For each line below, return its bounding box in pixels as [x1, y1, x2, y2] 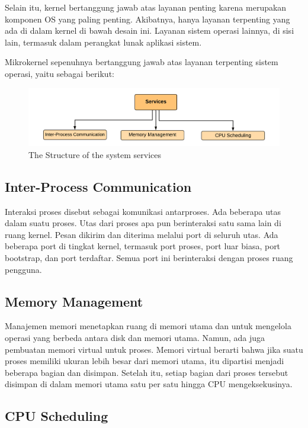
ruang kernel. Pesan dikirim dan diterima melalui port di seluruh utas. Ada [5, 228, 278, 240]
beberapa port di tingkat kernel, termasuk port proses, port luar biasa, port [5, 240, 281, 252]
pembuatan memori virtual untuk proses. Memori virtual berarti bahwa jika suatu [5, 343, 303, 355]
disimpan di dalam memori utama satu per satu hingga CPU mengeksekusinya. [5, 378, 293, 390]
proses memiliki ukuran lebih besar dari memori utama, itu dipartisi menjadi [5, 355, 284, 367]
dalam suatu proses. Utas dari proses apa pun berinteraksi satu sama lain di [5, 217, 281, 229]
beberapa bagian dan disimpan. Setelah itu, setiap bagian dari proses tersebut [5, 366, 288, 378]
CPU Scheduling [5, 407, 108, 425]
